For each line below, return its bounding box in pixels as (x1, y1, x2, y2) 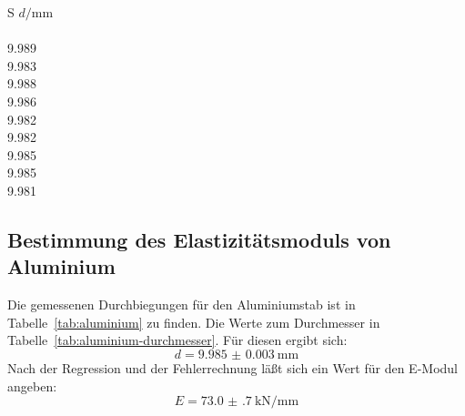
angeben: (7, 376, 57, 395)
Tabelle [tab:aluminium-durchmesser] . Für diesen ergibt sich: (7, 330, 348, 350)
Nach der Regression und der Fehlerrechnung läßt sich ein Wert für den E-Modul (7, 358, 459, 377)
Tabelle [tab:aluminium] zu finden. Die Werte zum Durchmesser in (7, 312, 380, 331)
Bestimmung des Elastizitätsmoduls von (7, 225, 391, 253)
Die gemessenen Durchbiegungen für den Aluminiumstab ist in (7, 295, 356, 314)
